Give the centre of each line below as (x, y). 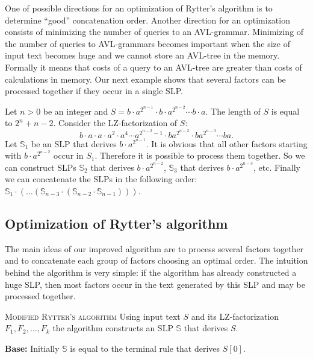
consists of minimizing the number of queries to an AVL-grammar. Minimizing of (154, 32)
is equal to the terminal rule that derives (145, 348)
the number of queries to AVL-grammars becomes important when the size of (147, 43)
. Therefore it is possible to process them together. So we (200, 155)
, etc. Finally (277, 167)
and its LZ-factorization (235, 316)
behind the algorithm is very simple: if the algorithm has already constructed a (151, 272)
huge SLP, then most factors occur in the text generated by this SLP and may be (155, 284)
